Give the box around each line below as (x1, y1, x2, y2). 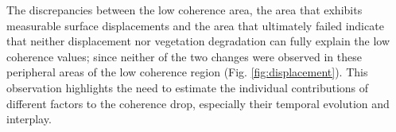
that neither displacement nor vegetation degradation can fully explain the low (6, 33, 390, 49)
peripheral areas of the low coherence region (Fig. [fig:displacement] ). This (6, 64, 368, 80)
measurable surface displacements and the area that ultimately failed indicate (6, 17, 384, 33)
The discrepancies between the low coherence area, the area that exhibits (6, 2, 363, 17)
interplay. (6, 111, 52, 127)
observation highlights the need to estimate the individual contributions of (6, 79, 369, 95)
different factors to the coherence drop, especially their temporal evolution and (6, 95, 390, 111)
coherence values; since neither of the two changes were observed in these (6, 48, 362, 64)
